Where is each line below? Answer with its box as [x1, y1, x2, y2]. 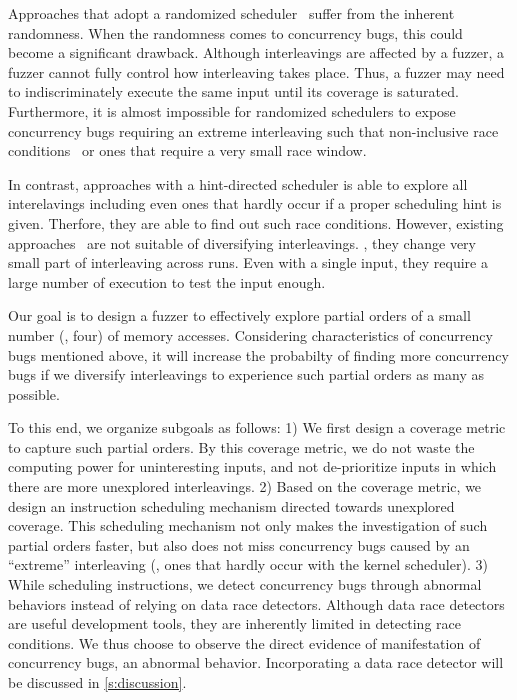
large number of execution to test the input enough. [8, 271, 326, 292]
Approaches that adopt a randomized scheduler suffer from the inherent [8, 3, 455, 23]
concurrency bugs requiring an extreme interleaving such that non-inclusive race [8, 120, 499, 141]
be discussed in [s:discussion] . [8, 672, 187, 692]
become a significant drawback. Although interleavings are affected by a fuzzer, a [8, 42, 505, 63]
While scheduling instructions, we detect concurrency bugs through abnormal [8, 574, 482, 595]
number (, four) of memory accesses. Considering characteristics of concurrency [8, 324, 493, 345]
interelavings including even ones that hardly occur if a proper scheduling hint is [8, 193, 502, 214]
